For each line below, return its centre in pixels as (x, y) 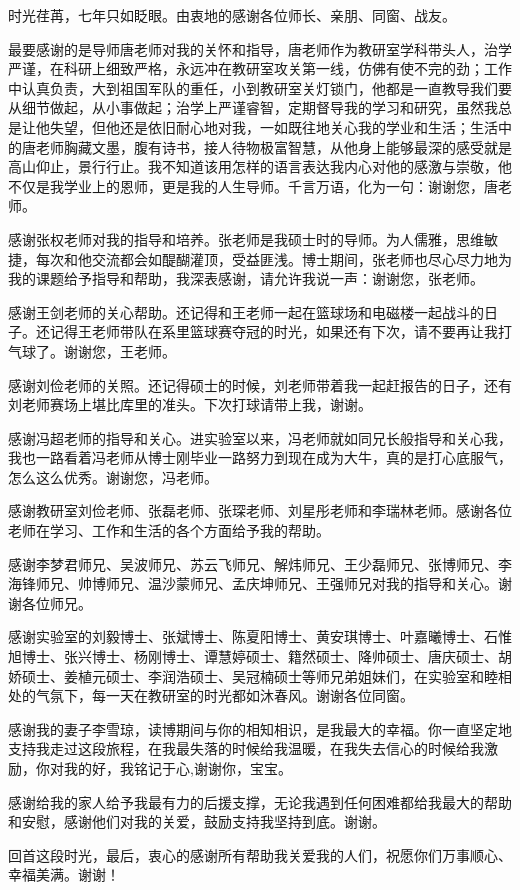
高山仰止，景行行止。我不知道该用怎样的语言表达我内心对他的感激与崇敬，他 (260, 166)
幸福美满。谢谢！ (64, 874)
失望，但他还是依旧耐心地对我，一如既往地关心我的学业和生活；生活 (273, 126)
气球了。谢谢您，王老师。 (92, 350)
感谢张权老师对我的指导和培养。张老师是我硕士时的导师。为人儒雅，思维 (246, 238)
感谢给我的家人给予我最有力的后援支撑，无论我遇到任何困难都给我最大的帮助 (260, 801)
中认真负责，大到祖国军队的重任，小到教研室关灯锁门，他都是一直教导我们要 (260, 87)
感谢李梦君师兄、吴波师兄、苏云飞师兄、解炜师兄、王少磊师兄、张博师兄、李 (260, 563)
